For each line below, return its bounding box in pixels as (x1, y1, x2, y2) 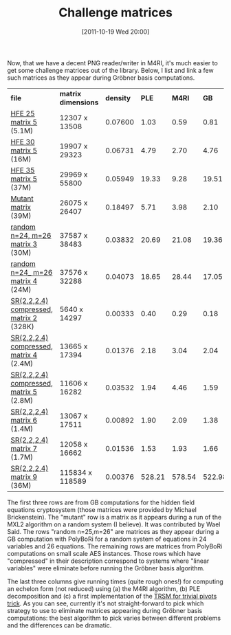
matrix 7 (10, 443, 38, 453)
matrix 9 (10, 472, 38, 482)
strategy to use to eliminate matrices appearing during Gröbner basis (7, 606, 203, 614)
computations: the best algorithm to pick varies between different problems (7, 614, 221, 622)
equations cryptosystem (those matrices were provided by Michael (7, 505, 197, 513)
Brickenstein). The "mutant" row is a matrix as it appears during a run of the (7, 513, 222, 521)
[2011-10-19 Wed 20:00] (81, 27, 150, 36)
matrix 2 (10, 313, 38, 322)
